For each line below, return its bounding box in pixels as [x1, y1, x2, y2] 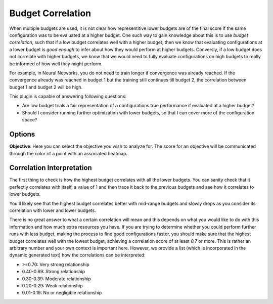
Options [9, 130, 35, 139]
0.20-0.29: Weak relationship [22, 282, 83, 288]
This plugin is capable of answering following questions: [9, 94, 126, 100]
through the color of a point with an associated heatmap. [9, 150, 128, 156]
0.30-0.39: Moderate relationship [22, 276, 91, 282]
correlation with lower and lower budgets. [9, 207, 96, 213]
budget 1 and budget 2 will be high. [9, 84, 83, 90]
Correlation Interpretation [9, 163, 92, 172]
